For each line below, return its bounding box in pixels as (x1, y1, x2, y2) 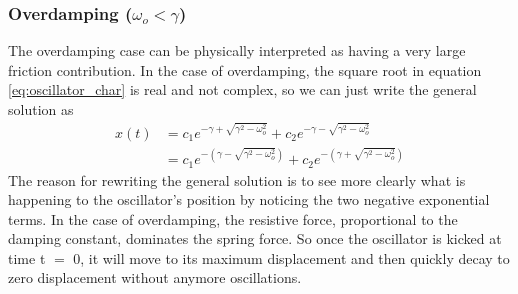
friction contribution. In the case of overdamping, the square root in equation (8, 59, 482, 80)
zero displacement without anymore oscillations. (8, 267, 302, 288)
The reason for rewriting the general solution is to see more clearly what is (8, 169, 466, 190)
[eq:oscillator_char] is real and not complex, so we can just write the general (8, 79, 477, 100)
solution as (8, 99, 74, 119)
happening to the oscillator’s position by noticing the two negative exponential (8, 189, 490, 210)
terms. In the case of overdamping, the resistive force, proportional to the (8, 208, 458, 229)
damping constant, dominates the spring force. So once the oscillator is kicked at (8, 228, 502, 249)
